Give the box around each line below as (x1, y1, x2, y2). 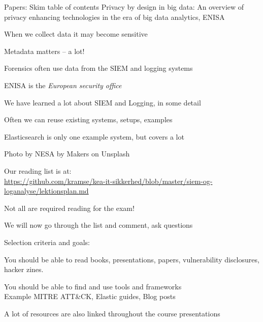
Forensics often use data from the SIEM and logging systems (4, 63, 193, 73)
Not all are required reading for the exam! (4, 202, 135, 213)
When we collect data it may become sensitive (4, 29, 148, 39)
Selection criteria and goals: (4, 236, 90, 247)
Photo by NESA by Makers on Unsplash (4, 148, 130, 159)
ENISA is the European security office (4, 79, 122, 90)
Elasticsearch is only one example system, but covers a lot (4, 131, 184, 142)
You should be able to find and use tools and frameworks (4, 281, 182, 291)
